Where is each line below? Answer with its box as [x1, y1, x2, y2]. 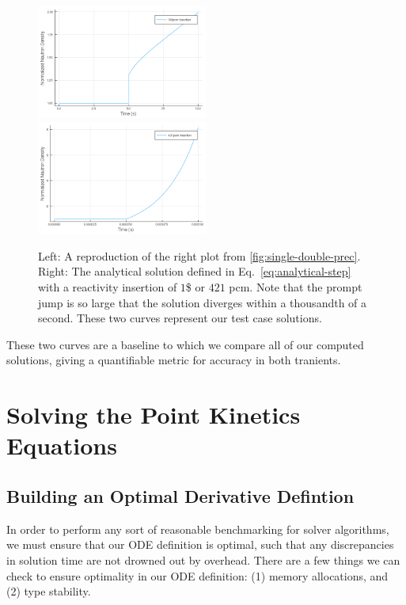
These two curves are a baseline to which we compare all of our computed [6, 336, 364, 352]
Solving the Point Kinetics [6, 398, 301, 431]
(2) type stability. [6, 583, 91, 599]
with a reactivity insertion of [38, 279, 177, 295]
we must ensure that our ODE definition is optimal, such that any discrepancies [6, 536, 394, 553]
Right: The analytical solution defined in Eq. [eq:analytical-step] [38, 263, 351, 280]
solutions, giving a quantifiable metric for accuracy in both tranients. [6, 352, 341, 368]
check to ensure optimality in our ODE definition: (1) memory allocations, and [6, 567, 389, 584]
